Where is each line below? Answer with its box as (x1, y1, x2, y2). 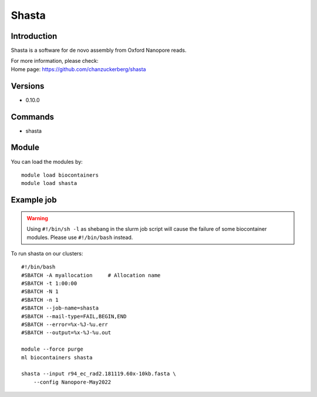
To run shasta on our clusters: (11, 250, 83, 257)
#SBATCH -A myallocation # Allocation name (21, 272, 161, 278)
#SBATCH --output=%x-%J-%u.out (21, 329, 112, 336)
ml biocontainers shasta (21, 354, 93, 361)
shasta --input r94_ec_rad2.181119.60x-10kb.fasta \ (21, 371, 176, 377)
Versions (11, 81, 45, 91)
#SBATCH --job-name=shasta (21, 305, 99, 311)
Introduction (11, 31, 58, 41)
